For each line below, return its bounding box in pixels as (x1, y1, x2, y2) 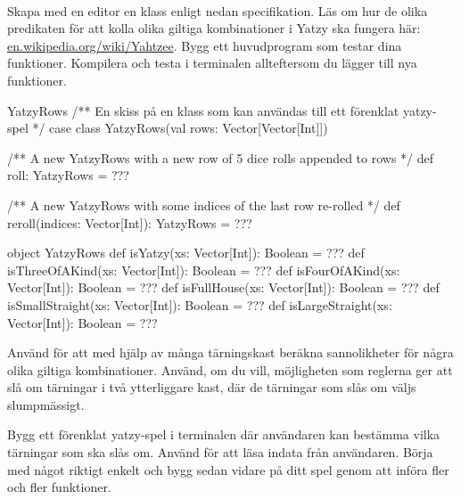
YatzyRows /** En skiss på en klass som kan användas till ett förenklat (7, 101, 399, 119)
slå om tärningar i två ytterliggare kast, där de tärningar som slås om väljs (7, 378, 416, 397)
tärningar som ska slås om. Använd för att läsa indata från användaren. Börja (7, 443, 433, 462)
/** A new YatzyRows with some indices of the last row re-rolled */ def (7, 195, 400, 214)
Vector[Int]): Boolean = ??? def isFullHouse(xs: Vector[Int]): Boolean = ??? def (7, 278, 440, 297)
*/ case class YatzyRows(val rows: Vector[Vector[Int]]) (32, 119, 328, 137)
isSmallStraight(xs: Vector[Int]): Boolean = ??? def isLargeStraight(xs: (7, 295, 392, 314)
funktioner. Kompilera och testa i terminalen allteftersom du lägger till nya (7, 53, 417, 72)
